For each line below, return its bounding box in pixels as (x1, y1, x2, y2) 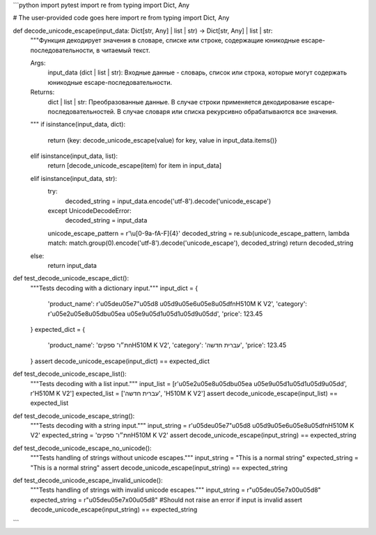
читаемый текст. (101, 46, 150, 54)
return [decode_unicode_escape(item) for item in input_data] (47, 161, 222, 170)
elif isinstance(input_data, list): (30, 152, 118, 160)
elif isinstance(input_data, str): (30, 174, 118, 182)
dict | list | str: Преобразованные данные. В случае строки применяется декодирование (47, 97, 310, 106)
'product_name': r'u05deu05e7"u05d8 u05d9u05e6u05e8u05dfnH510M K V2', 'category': (47, 300, 308, 308)
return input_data (47, 261, 97, 269)
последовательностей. (47, 107, 116, 115)
